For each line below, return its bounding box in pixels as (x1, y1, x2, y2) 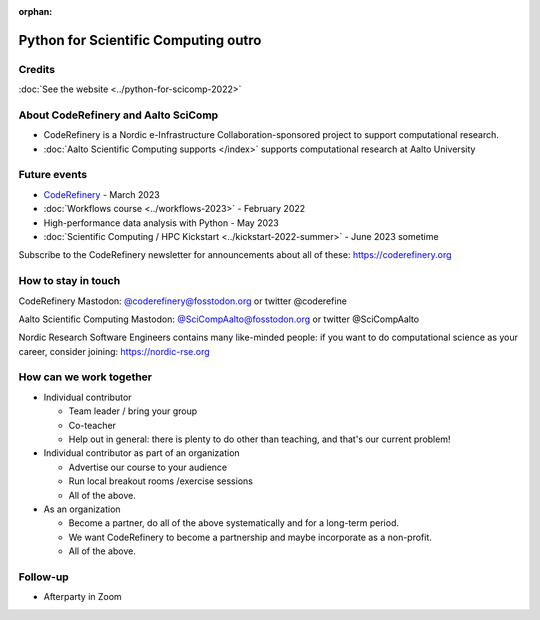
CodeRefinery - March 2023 (43, 188, 160, 200)
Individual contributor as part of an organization (43, 447, 240, 459)
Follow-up (18, 570, 69, 584)
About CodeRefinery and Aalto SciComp (18, 108, 219, 122)
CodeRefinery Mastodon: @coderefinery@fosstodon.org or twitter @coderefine (18, 295, 347, 307)
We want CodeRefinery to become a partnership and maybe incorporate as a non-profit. (68, 531, 432, 543)
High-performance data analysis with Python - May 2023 (43, 216, 279, 229)
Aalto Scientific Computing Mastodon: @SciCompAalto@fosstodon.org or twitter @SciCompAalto (18, 313, 420, 325)
